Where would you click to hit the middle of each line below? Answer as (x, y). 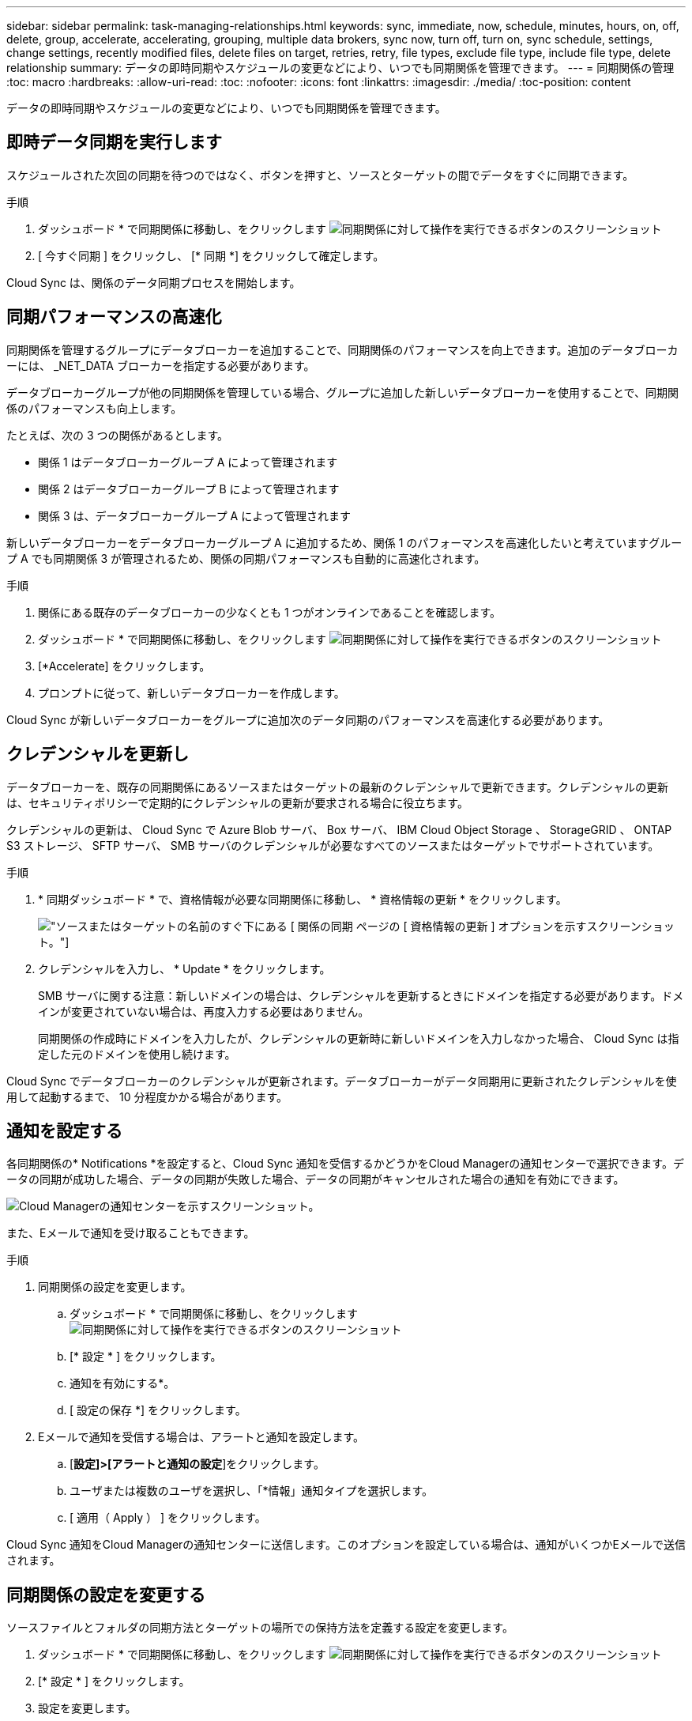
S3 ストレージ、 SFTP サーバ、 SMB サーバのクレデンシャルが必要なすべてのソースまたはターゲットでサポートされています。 (333, 845)
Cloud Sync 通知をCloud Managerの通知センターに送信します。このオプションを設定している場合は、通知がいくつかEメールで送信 (346, 1545)
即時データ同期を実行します (114, 142)
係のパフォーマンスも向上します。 (94, 408)
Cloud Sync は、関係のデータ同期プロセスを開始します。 (154, 282)
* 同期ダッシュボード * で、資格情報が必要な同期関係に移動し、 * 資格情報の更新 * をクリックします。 (303, 899)
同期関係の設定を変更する (106, 1595)
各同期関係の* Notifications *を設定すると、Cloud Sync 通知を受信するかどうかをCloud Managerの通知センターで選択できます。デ (345, 1164)
